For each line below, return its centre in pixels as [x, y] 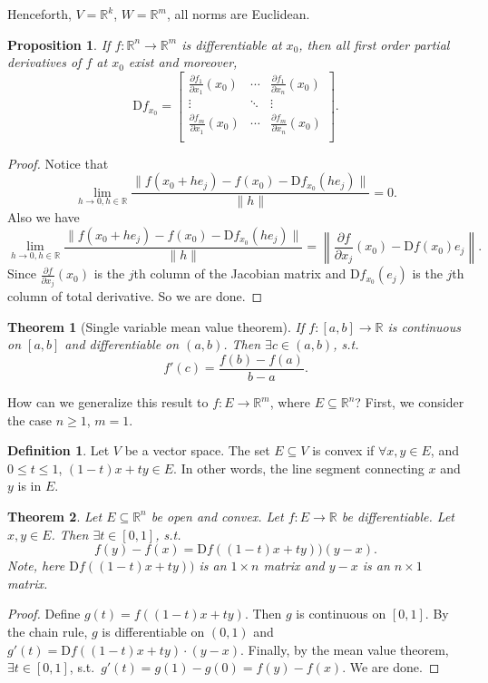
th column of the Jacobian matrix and [240, 273]
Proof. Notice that [58, 163]
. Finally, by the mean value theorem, [345, 649]
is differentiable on [153, 631]
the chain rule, [48, 631]
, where [290, 402]
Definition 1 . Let [59, 450]
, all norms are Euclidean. [238, 14]
